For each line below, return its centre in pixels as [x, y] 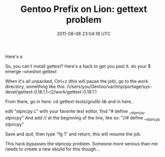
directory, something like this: [35, 86]
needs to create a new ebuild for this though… [53, 149]
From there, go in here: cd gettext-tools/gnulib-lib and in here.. [69, 101]
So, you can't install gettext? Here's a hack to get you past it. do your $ [78, 66]
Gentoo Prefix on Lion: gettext [83, 9]
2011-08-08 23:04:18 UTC [84, 33]
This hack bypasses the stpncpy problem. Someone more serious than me [82, 143]
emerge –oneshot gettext [31, 71]
